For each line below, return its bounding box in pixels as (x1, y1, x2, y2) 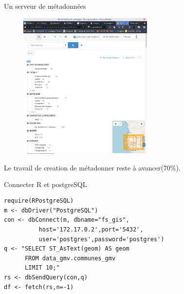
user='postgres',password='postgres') (38, 235, 165, 243)
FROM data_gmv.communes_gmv (24, 254, 116, 262)
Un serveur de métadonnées (4, 1, 86, 11)
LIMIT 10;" (24, 264, 60, 272)
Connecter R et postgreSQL (4, 179, 87, 189)
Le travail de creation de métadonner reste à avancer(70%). (4, 163, 181, 173)
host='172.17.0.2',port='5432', (38, 226, 144, 233)
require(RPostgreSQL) (4, 197, 74, 205)
